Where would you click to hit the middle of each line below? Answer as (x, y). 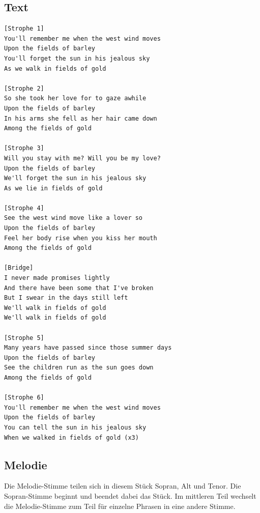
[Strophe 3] (24, 148)
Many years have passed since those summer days (88, 348)
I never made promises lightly (57, 278)
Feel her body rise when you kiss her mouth (81, 238)
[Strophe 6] (24, 398)
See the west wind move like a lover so (74, 218)
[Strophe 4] (24, 208)
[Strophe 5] (24, 338)
